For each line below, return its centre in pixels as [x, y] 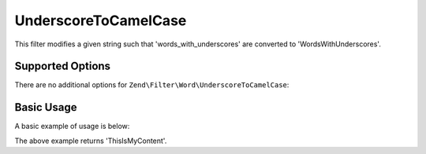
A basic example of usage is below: [72, 126]
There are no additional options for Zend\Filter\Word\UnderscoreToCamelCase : [152, 85]
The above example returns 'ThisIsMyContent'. [91, 141]
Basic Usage [46, 107]
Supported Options [62, 66]
